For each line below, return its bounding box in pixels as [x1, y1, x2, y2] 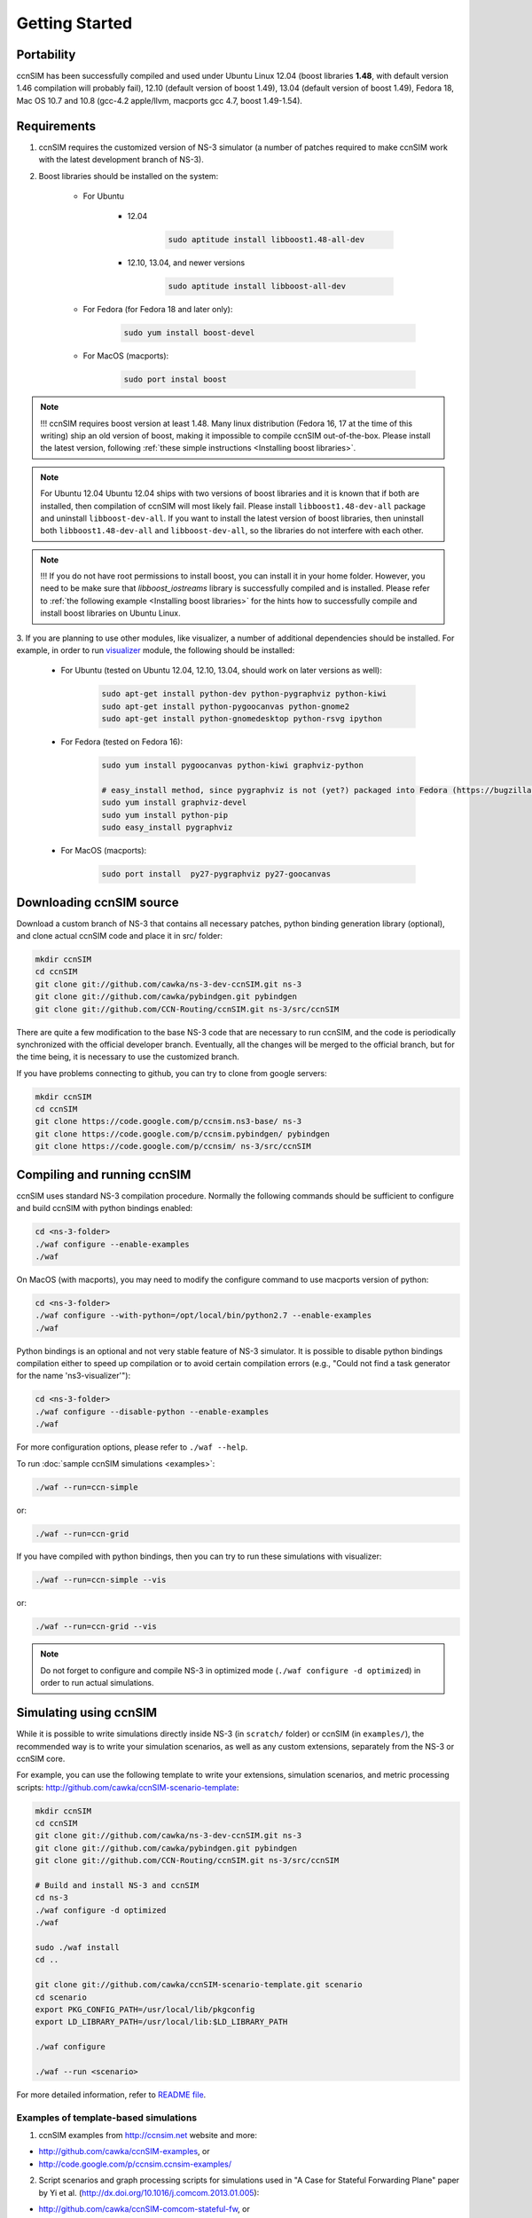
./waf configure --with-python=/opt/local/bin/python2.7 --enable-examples [35, 1310, 372, 1321]
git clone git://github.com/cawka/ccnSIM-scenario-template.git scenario [35, 1979, 363, 1990]
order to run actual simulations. [40, 1678, 154, 1688]
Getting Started [16, 13, 133, 33]
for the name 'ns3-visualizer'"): [16, 1371, 131, 1381]
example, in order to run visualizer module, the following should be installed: [16, 645, 295, 656]
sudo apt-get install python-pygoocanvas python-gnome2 [101, 701, 350, 712]
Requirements [16, 118, 97, 133]
